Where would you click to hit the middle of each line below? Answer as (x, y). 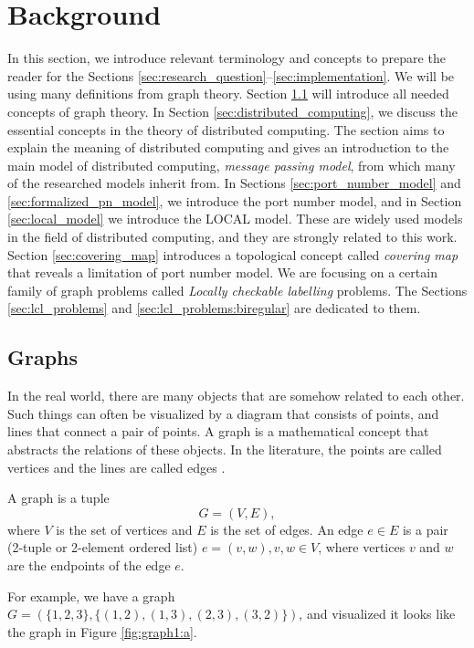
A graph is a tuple (58, 498)
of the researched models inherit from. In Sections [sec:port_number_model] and (234, 183)
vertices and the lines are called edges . (116, 467)
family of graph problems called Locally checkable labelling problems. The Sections (237, 290)
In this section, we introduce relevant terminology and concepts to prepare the (226, 58)
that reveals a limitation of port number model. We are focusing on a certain (222, 272)
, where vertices (362, 547)
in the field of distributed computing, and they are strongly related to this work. (232, 237)
